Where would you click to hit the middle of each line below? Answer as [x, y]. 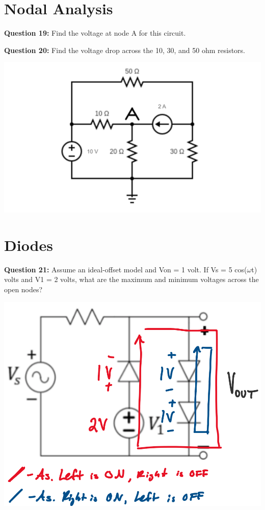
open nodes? [23, 289]
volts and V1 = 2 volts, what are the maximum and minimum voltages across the [131, 279]
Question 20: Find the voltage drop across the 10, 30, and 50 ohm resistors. [125, 50]
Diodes [29, 245]
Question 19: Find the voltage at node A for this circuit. [95, 33]
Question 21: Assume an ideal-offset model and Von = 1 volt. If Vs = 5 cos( [126, 269]
